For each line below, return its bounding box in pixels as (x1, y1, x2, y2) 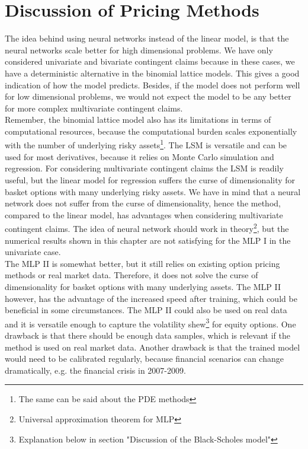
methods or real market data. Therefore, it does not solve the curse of (5, 269, 258, 281)
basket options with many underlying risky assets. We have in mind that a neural (5, 185, 301, 198)
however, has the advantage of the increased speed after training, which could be (5, 292, 297, 304)
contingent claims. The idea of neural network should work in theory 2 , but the (5, 221, 289, 234)
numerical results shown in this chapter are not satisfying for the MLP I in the (5, 234, 291, 246)
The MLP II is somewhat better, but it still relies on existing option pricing (5, 257, 280, 269)
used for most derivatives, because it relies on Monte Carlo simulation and (5, 150, 274, 163)
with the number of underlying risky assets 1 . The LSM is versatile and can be (5, 137, 287, 151)
